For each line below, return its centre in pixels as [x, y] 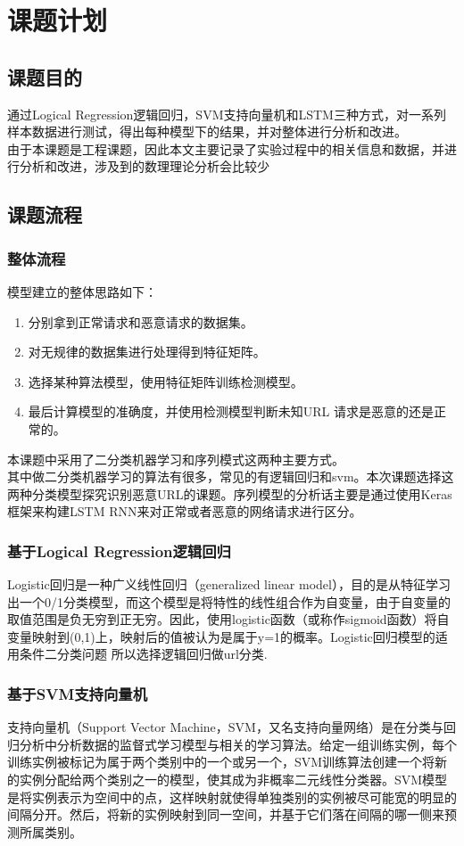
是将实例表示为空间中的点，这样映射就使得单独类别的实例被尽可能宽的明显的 [232, 797]
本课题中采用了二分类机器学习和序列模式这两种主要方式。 [176, 459]
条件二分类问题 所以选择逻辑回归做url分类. [143, 654]
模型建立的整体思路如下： [82, 291]
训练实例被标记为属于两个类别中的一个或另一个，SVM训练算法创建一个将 [221, 762]
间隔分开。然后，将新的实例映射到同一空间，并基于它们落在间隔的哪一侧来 [226, 814]
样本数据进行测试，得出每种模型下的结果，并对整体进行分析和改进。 [207, 131]
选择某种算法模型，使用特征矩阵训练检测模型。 [166, 381]
